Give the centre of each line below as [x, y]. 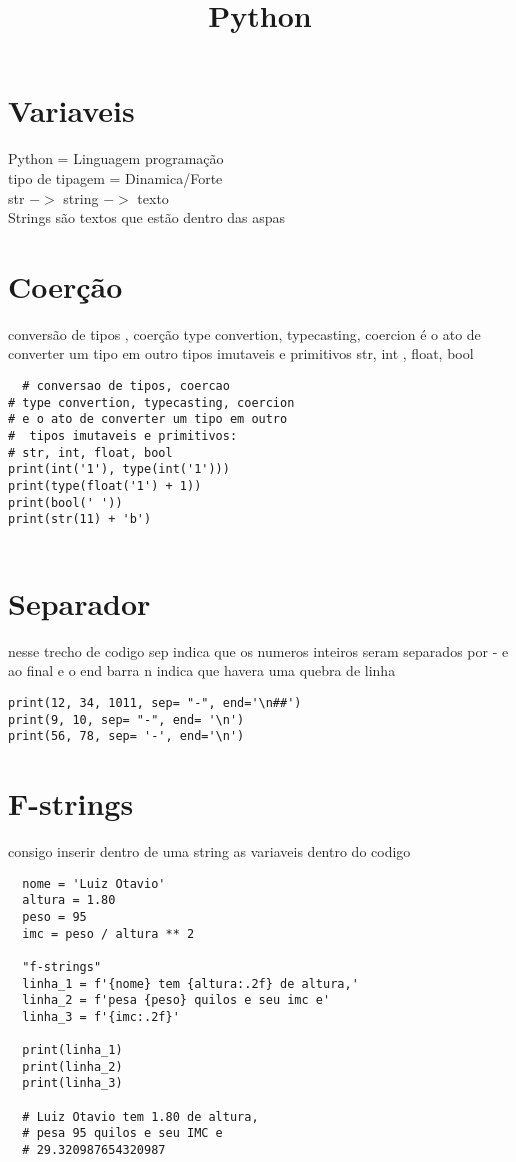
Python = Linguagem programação [116, 158]
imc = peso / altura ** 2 [108, 933]
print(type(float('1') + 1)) [105, 485]
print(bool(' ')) [65, 502]
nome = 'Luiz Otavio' [94, 883]
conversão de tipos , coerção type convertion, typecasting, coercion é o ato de [244, 333]
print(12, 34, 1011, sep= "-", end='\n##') [155, 702]
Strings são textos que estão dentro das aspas [147, 217]
